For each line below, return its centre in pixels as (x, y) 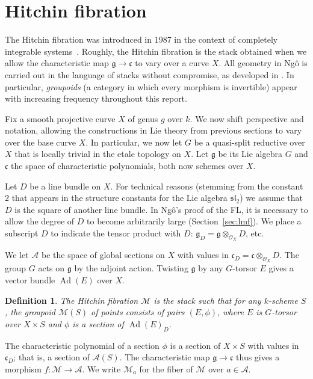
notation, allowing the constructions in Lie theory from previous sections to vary (153, 130)
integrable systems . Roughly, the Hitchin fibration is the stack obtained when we (156, 51)
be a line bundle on (65, 186)
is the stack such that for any (207, 300)
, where (231, 312)
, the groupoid (30, 312)
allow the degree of (40, 221)
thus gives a (258, 357)
